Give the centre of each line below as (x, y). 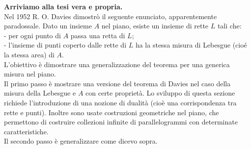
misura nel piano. (30, 74)
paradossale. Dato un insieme (48, 26)
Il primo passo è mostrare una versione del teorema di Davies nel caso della (117, 83)
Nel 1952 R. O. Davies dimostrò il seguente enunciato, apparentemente (111, 16)
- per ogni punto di (32, 35)
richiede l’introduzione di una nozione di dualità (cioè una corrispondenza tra (120, 102)
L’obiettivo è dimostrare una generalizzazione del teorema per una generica (117, 64)
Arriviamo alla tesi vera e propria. (63, 6)
